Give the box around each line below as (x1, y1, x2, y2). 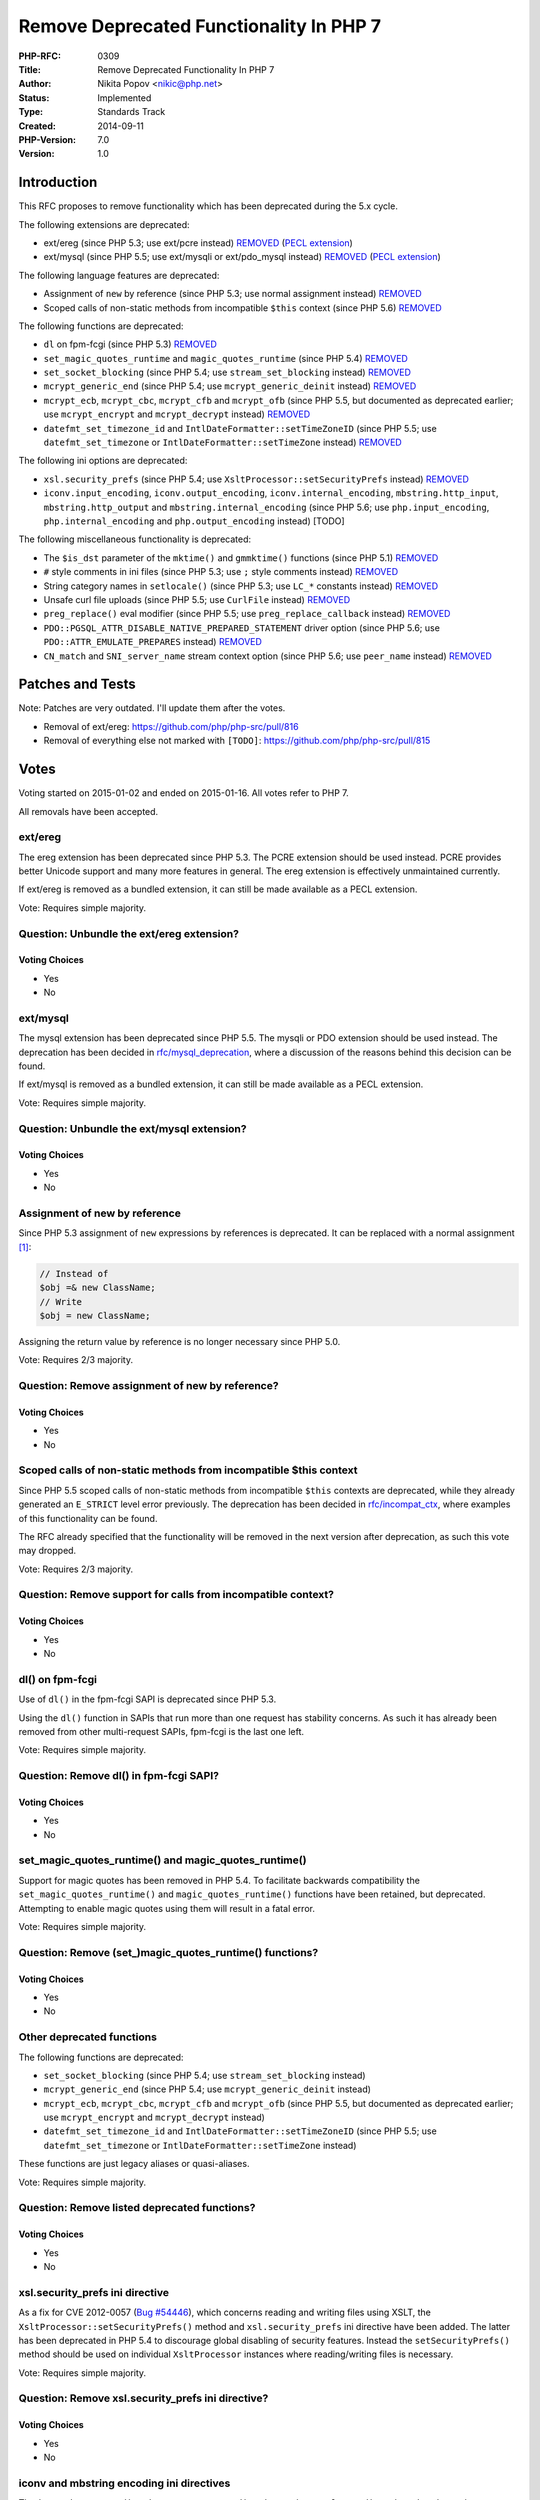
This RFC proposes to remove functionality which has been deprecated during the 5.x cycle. (18, 200, 399, 212)
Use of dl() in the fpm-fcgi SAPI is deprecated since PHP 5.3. (18, 1693, 277, 1705)
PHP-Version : (18, 133, 77, 145)
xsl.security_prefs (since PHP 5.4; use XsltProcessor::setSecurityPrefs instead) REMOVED (43, 473, 470, 485)
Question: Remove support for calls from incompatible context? (18, 1588, 335, 1602)
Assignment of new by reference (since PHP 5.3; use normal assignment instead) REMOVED (43, 288, 422, 300)
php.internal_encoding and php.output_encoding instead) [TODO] (43, 515, 345, 527)
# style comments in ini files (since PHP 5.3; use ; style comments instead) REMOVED (43, 566, 399, 578)
